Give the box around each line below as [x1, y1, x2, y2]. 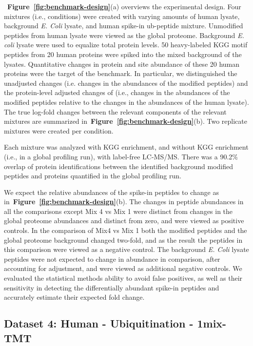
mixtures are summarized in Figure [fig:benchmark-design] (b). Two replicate [4, 116, 248, 126]
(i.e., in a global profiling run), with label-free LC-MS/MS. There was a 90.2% [4, 151, 238, 161]
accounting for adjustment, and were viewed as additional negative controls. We [4, 263, 242, 273]
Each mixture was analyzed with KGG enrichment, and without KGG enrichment [4, 142, 249, 152]
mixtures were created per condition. [4, 125, 114, 135]
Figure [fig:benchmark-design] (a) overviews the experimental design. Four [7, 1, 241, 11]
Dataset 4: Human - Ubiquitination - [4, 316, 194, 331]
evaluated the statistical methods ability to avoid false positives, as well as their [4, 273, 243, 283]
